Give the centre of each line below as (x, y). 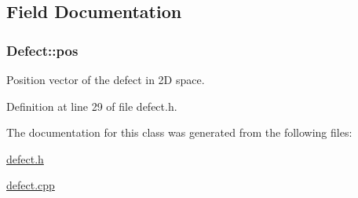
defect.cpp (31, 185)
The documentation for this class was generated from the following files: (179, 132)
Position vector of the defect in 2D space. (106, 79)
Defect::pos (42, 50)
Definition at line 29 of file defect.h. (92, 106)
